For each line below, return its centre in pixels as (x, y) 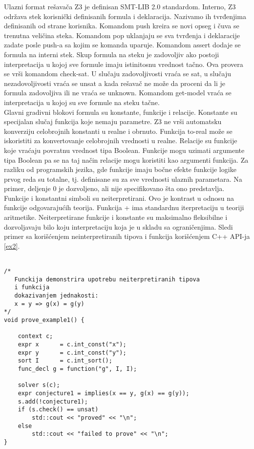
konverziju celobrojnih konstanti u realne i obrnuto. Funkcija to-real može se (118, 131)
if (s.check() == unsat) (58, 410)
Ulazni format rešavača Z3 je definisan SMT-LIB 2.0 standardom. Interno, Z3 (120, 6)
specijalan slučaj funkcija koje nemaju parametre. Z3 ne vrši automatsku (113, 121)
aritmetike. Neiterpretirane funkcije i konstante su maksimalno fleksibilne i (116, 217)
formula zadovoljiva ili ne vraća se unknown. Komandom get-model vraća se (118, 93)
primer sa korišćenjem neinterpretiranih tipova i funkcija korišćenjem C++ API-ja (127, 236)
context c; (35, 336)
